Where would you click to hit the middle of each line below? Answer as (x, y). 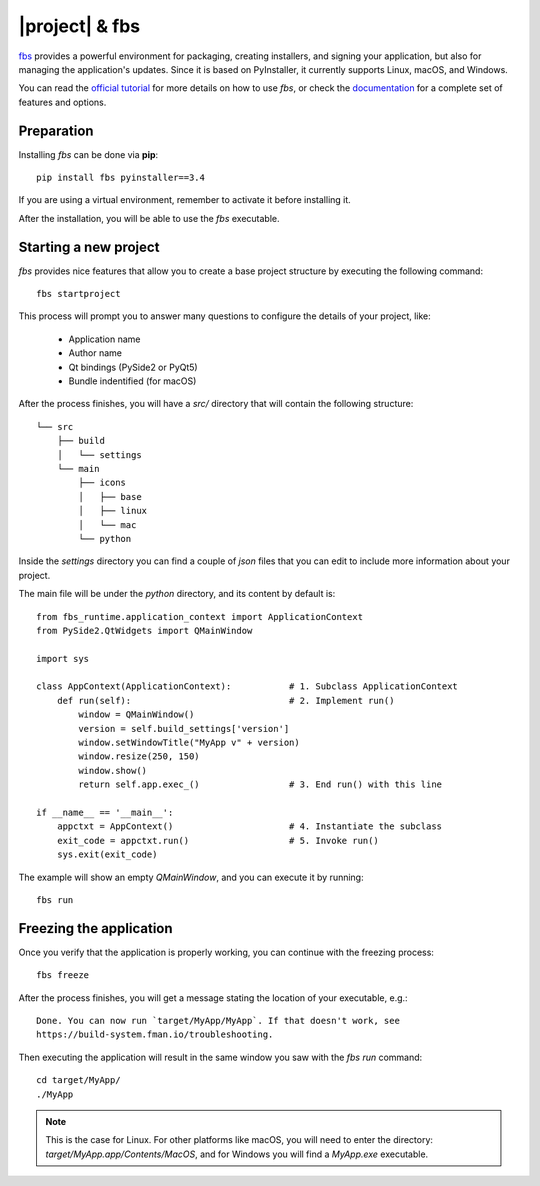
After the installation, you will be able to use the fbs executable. (149, 218)
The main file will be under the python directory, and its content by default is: (177, 594)
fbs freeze (63, 975)
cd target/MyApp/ (78, 1080)
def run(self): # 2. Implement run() (225, 700)
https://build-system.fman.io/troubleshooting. (155, 1034)
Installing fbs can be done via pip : (88, 154)
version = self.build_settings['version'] (184, 728)
